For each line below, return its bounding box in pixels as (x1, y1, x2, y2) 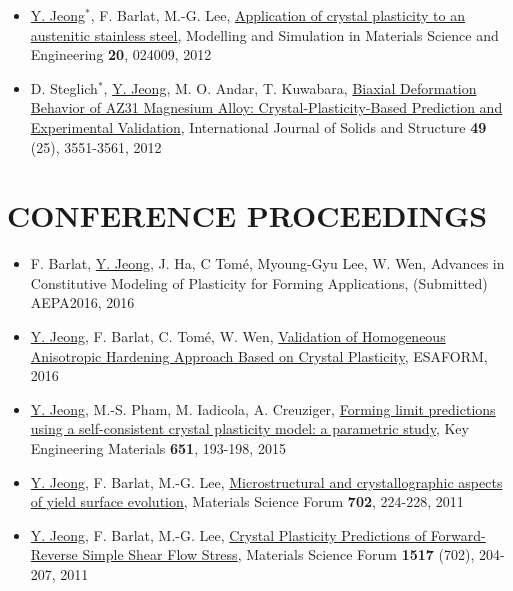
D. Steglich (30, 77, 98, 98)
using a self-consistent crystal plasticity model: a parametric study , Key (30, 418, 469, 439)
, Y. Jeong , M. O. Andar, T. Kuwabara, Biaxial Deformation (103, 77, 477, 98)
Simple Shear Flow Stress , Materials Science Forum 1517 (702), (82, 544, 475, 565)
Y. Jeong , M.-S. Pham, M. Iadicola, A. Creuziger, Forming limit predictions (30, 398, 496, 419)
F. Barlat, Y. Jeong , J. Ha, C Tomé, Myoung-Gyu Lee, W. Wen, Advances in (30, 253, 505, 274)
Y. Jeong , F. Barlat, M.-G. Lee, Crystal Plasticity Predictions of (30, 524, 426, 545)
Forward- (430, 524, 486, 545)
